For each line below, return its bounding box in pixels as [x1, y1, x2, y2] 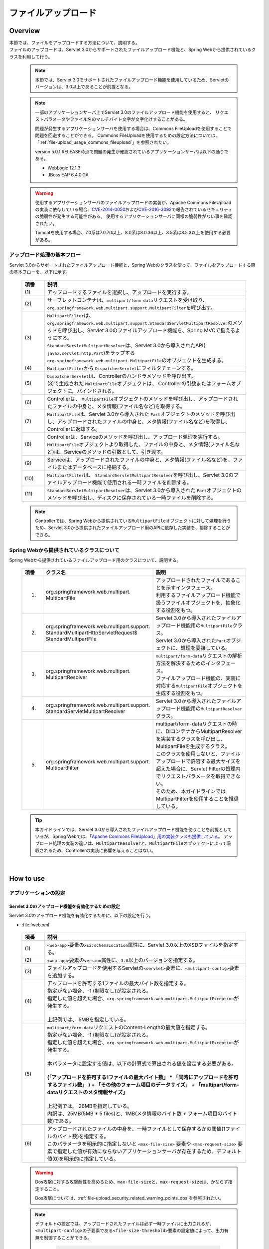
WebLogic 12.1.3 [47, 165, 81, 171]
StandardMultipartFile [45, 635, 97, 642]
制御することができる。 [43, 1235, 92, 1241]
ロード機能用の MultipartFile [165, 622, 233, 629]
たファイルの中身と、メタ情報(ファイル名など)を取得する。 [47, 403, 185, 410]
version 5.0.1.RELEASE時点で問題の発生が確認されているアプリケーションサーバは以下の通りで [35, 148, 229, 154]
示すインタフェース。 [165, 585, 216, 592]
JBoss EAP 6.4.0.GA [47, 171, 89, 177]
